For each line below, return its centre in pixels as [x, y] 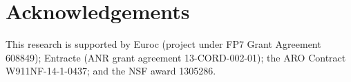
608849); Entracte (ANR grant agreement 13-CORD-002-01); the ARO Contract [176, 57]
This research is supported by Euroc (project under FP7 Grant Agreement [163, 44]
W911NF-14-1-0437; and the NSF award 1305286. [111, 71]
